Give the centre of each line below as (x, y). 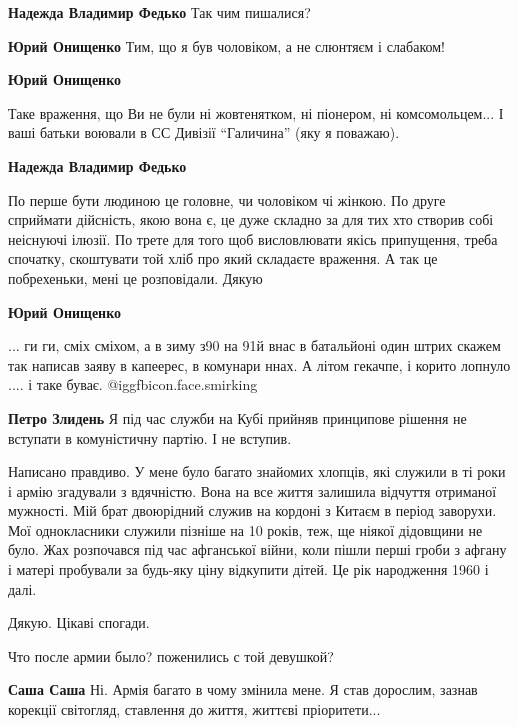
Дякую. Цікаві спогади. (79, 622)
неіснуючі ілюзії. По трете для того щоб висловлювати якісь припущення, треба (253, 238)
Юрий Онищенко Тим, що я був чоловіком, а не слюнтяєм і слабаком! (226, 45)
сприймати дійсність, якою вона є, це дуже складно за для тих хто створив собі (251, 219)
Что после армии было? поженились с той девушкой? (171, 655)
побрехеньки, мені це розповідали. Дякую (135, 277)
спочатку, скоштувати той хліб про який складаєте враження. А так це (223, 258)
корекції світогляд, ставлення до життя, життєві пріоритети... (194, 709)
